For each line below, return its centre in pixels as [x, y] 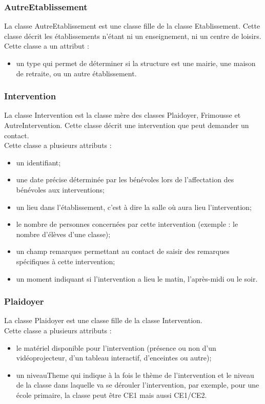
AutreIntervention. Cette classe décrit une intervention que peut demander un [127, 125]
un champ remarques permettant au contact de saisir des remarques [123, 251]
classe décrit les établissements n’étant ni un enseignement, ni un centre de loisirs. [133, 36]
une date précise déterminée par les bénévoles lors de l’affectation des [125, 179]
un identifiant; [38, 162]
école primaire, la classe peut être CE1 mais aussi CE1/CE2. [111, 395]
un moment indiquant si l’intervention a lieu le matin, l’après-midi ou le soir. [137, 278]
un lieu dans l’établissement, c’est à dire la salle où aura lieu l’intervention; [134, 207]
